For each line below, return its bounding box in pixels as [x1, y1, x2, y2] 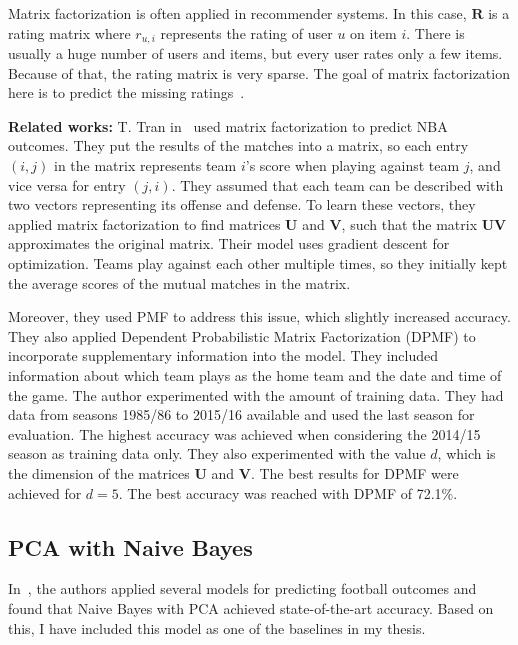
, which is [437, 443, 496, 464]
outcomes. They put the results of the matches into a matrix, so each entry [8, 135, 469, 156]
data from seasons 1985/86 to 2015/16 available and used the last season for [8, 404, 475, 425]
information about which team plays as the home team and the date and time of [8, 364, 502, 385]
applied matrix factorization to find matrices [8, 213, 281, 234]
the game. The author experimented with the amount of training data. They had [8, 384, 504, 405]
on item [350, 22, 397, 43]
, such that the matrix [341, 213, 478, 234]
